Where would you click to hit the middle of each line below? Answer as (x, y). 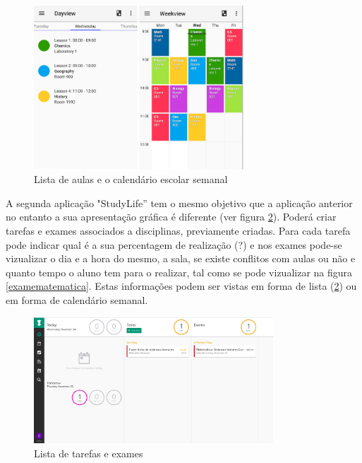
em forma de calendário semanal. (77, 299)
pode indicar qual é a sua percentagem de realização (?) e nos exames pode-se (174, 244)
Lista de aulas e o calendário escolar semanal (131, 179)
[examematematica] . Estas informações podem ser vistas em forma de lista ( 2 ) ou (181, 286)
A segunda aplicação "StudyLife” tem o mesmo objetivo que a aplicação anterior (179, 203)
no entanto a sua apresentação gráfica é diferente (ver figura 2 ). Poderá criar (171, 217)
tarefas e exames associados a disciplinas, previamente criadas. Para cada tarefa (178, 230)
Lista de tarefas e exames (89, 453)
